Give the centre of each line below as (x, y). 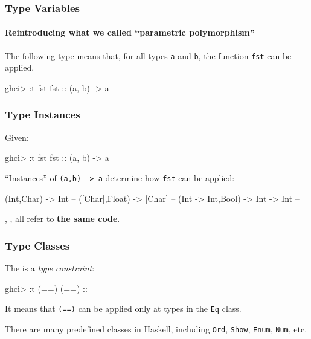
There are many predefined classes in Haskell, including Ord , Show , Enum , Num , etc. (156, 328)
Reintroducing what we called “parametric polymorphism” (130, 32)
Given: (17, 137)
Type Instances (43, 115)
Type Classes (37, 245)
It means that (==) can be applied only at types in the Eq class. (123, 308)
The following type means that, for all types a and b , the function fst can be (148, 55)
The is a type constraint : (50, 267)
